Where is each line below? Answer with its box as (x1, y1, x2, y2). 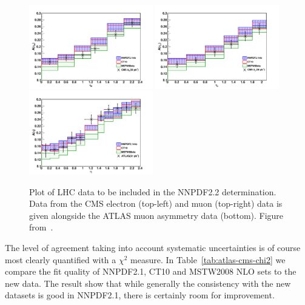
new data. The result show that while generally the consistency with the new (5, 277, 291, 289)
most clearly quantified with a (5, 253, 116, 266)
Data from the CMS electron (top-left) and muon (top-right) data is (29, 197, 283, 210)
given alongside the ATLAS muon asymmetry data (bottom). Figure (29, 209, 284, 221)
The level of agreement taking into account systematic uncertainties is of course (5, 241, 301, 253)
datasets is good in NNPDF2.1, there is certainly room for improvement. (5, 289, 275, 301)
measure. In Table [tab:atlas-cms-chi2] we (130, 253, 286, 266)
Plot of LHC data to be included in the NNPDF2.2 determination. (29, 185, 277, 198)
